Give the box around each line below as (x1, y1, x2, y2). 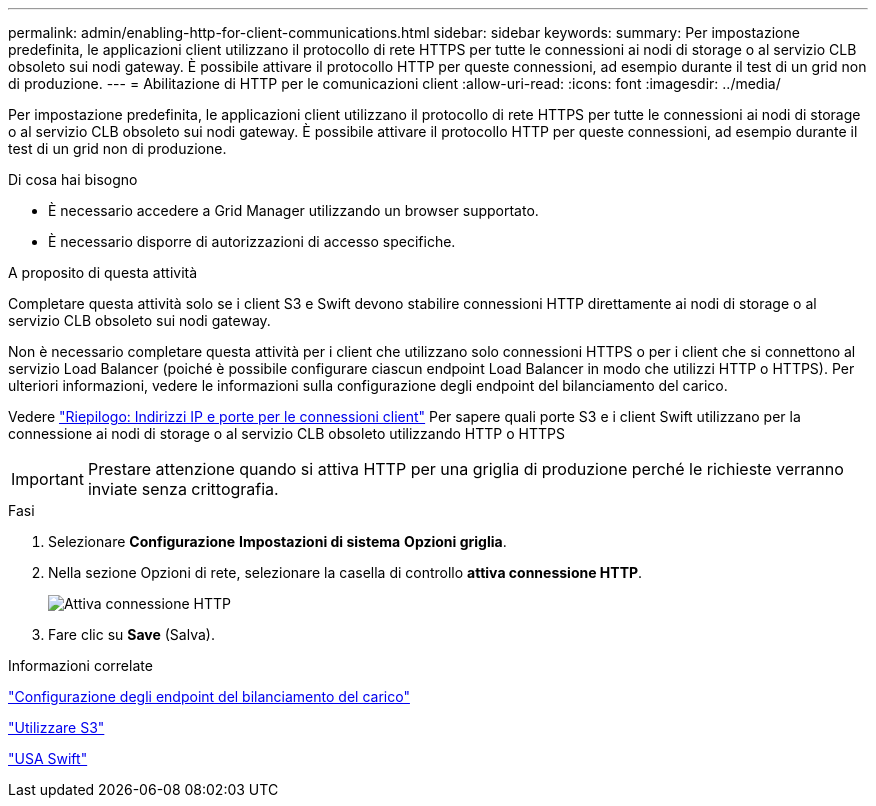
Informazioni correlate (8, 657, 153, 674)
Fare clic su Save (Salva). (48, 626, 215, 643)
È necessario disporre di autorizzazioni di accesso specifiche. (48, 233, 456, 250)
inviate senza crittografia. (87, 479, 279, 499)
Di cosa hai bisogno (8, 171, 138, 188)
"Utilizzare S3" (8, 719, 105, 736)
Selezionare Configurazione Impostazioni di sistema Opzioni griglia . (48, 533, 507, 550)
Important (11, 469, 84, 489)
